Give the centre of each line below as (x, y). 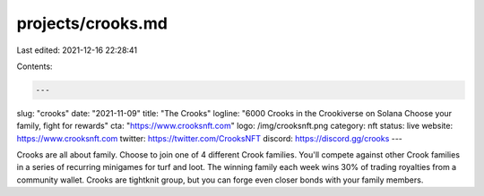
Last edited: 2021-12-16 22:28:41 (77, 50)
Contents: (35, 66)
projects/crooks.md (92, 23)
